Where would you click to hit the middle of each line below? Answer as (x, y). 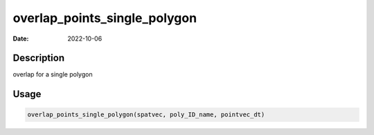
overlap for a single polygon (53, 74)
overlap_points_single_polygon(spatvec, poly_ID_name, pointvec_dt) (146, 115)
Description (39, 58)
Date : (21, 39)
